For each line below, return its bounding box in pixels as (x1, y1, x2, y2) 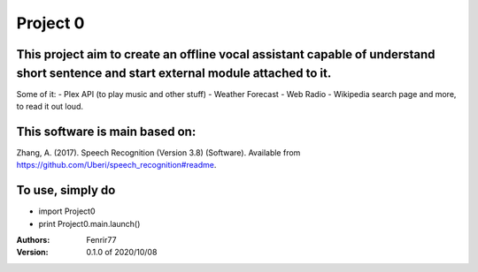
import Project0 (38, 206, 96, 216)
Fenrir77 (86, 235, 117, 246)
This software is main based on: (16, 124, 197, 139)
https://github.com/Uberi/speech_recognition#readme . (16, 160, 217, 170)
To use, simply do (16, 183, 116, 198)
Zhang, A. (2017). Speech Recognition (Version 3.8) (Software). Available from (16, 147, 301, 158)
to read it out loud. (16, 102, 84, 112)
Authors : (16, 235, 50, 246)
